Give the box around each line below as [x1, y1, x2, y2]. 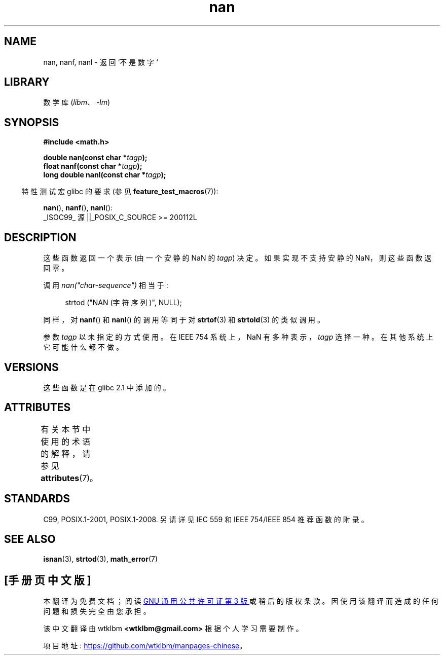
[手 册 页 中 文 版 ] [4, 573, 91, 587]
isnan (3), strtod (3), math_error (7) [43, 554, 158, 563]
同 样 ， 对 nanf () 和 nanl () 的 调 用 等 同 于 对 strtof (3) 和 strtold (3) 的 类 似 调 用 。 [43, 315, 324, 324]
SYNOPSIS [4, 116, 59, 129]
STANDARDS [4, 492, 70, 505]
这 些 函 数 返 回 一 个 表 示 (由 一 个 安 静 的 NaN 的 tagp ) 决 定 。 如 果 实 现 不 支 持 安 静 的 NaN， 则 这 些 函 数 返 [43, 253, 432, 263]
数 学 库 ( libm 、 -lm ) [43, 98, 110, 107]
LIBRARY [4, 76, 50, 89]
